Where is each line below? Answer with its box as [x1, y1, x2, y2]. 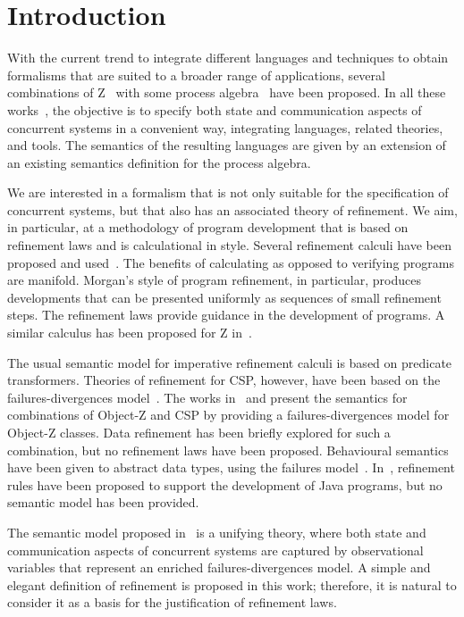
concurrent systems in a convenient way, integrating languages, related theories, [7, 118, 443, 137]
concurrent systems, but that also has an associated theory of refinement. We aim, [7, 200, 458, 219]
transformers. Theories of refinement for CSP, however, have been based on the [7, 371, 441, 389]
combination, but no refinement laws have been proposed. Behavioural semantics [7, 440, 449, 459]
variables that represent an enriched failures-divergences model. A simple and [7, 558, 431, 577]
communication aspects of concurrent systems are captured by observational [7, 540, 424, 559]
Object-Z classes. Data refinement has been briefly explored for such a [7, 423, 391, 441]
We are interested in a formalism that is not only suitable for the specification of [7, 183, 449, 202]
